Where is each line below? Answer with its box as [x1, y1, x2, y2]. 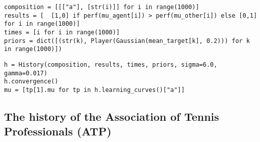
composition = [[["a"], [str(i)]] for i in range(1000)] [4, 4, 199, 11]
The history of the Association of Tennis [4, 108, 219, 124]
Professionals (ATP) [4, 123, 112, 139]
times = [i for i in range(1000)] [4, 28, 120, 36]
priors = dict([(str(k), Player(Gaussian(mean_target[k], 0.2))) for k [4, 37, 250, 44]
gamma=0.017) [4, 69, 47, 77]
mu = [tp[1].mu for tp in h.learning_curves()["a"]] [4, 86, 185, 93]
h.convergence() [4, 78, 59, 85]
